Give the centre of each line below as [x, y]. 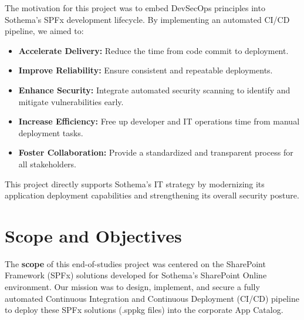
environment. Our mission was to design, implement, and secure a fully [132, 287]
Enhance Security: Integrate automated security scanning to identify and [154, 90]
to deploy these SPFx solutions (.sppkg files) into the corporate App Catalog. [144, 310]
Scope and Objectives [93, 235]
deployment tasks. [51, 132]
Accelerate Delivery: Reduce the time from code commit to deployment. [153, 50]
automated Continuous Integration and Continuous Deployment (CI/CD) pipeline [152, 298]
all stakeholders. [47, 164]
